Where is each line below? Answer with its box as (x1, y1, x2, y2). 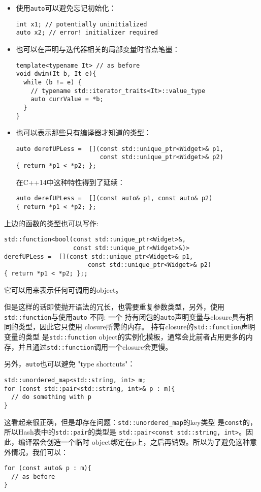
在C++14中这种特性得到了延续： (16, 176, 125, 187)
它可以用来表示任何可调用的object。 (4, 284, 123, 295)
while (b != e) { (23, 78, 82, 86)
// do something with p (11, 393, 91, 401)
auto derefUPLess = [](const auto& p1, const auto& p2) (16, 195, 213, 202)
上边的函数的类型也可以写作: (4, 218, 99, 228)
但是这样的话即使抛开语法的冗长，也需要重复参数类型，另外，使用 (4, 301, 224, 312)
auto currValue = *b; (30, 96, 104, 103)
